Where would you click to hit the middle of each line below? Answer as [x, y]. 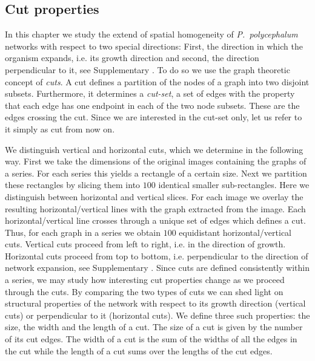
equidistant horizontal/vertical [235, 232]
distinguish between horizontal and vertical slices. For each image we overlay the [154, 196]
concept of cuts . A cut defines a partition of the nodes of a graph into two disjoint [157, 81]
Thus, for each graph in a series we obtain [83, 232]
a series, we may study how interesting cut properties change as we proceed [145, 280]
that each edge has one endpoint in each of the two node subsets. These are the [152, 105]
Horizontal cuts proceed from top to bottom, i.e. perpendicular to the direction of [157, 255]
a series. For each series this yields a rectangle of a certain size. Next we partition [156, 173]
